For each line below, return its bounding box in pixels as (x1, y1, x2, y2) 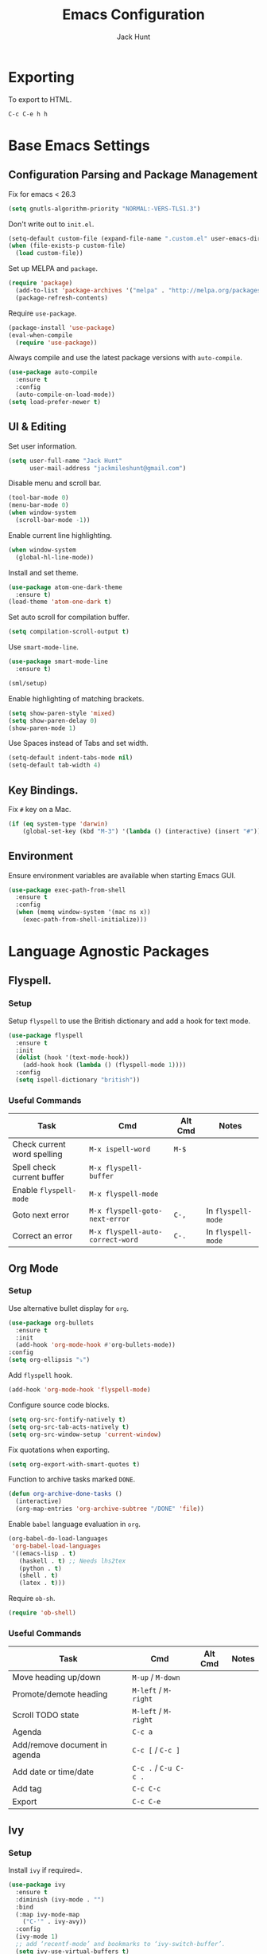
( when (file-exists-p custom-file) (8, 241, 126, 250)
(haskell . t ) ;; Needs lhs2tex (18, 1556, 126, 1565)
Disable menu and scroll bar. (8, 478, 102, 488)
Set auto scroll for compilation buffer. (8, 612, 130, 622)
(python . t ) (18, 1564, 62, 1572)
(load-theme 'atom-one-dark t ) (8, 598, 112, 606)
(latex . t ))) (18, 1579, 66, 1587)
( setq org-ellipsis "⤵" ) (8, 1356, 91, 1364)
